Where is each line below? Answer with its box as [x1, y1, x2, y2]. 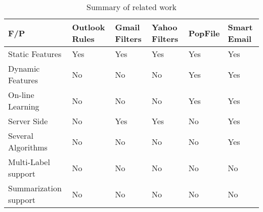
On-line [8, 89, 34, 100]
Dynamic [8, 63, 40, 74]
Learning [8, 100, 39, 112]
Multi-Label [8, 156, 50, 168]
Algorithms [8, 141, 48, 153]
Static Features [8, 48, 62, 60]
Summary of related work [86, 1, 177, 13]
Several [8, 130, 33, 141]
